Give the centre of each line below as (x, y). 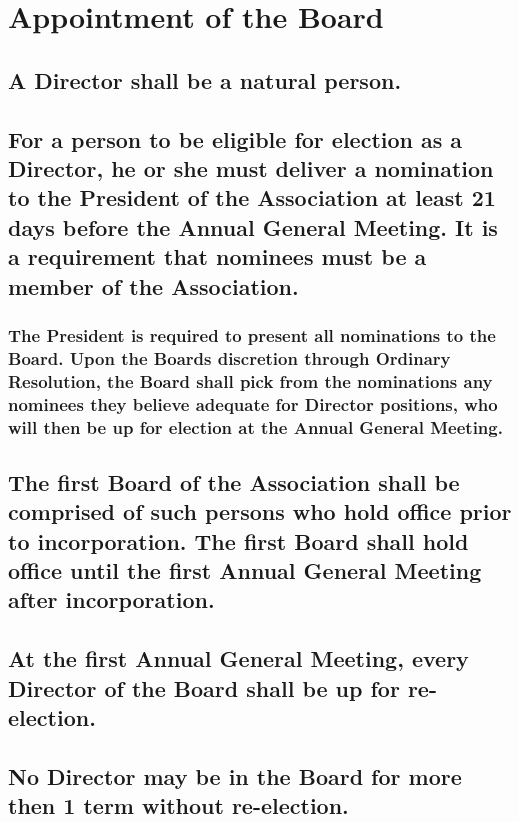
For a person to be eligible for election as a (235, 138)
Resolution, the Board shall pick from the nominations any (250, 380)
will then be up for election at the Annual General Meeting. (255, 426)
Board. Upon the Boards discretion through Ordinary (229, 357)
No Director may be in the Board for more (235, 775)
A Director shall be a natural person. (205, 79)
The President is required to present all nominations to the (252, 334)
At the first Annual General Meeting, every (238, 658)
